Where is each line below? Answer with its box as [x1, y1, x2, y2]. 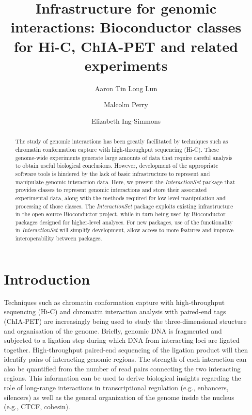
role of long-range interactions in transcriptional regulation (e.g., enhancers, [4, 383, 229, 393]
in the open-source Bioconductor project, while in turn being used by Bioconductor [15, 210, 226, 218]
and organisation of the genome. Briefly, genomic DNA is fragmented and [4, 325, 222, 335]
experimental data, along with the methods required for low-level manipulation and [15, 193, 226, 202]
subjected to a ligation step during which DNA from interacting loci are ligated [4, 335, 240, 345]
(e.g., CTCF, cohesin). [4, 401, 70, 412]
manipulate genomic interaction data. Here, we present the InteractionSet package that [15, 177, 235, 186]
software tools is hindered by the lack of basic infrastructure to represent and [15, 169, 210, 177]
